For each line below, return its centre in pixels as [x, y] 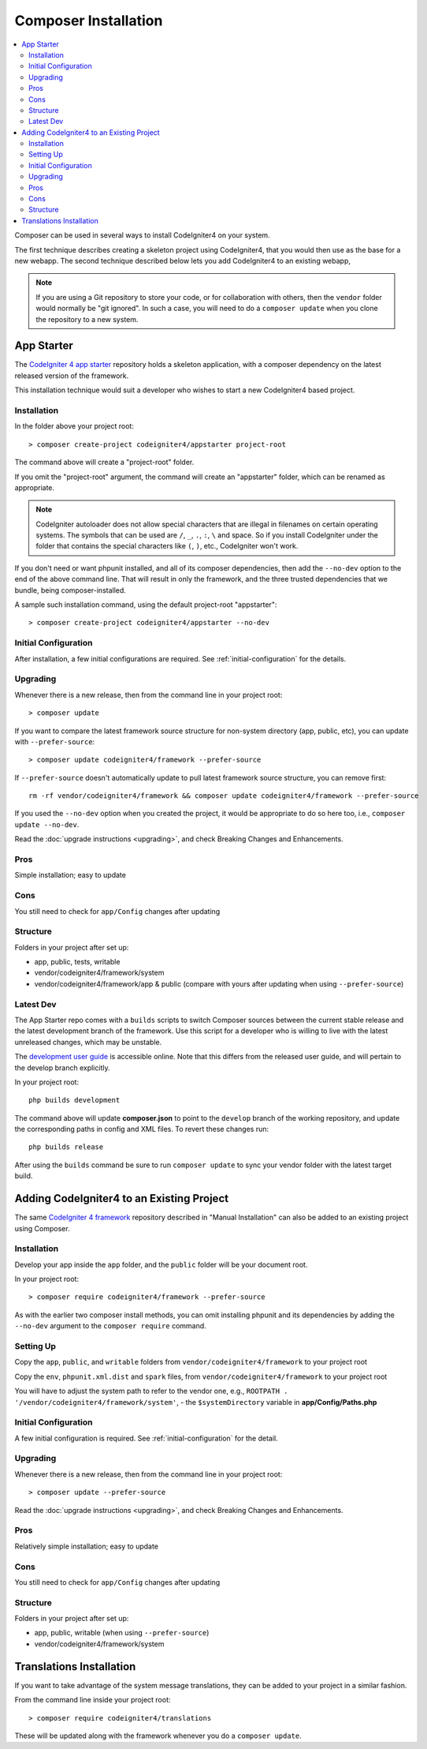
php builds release [66, 1147]
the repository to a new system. [87, 319]
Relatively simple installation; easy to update [87, 1546]
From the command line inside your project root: [93, 1700]
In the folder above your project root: [74, 426]
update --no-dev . [47, 824]
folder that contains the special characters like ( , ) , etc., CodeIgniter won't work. [167, 546]
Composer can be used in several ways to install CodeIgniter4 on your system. [143, 235]
